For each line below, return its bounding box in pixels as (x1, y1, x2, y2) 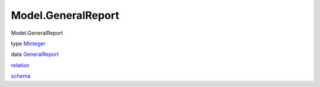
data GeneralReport (11, 51, 59, 58)
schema (11, 72, 31, 79)
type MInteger (11, 40, 46, 47)
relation (11, 62, 30, 69)
